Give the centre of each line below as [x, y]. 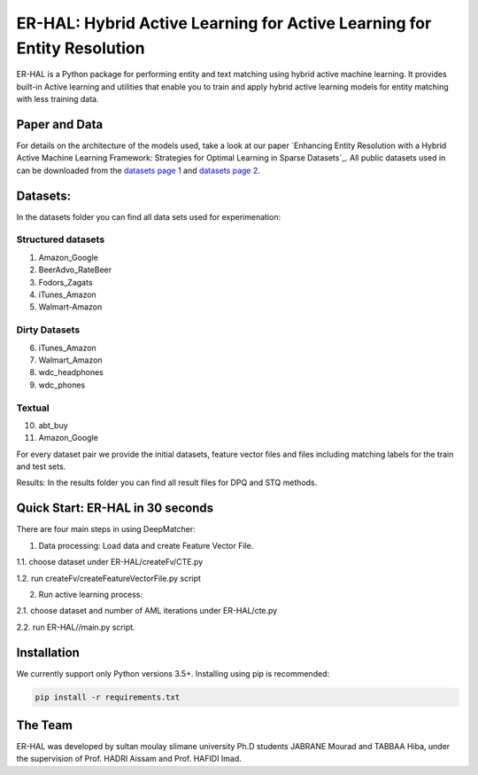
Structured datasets [61, 239]
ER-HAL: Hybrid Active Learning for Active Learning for [224, 23]
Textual [33, 408]
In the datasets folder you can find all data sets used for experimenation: [149, 216]
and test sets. [41, 466]
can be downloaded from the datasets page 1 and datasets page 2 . [139, 170]
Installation [48, 652]
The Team [45, 725]
